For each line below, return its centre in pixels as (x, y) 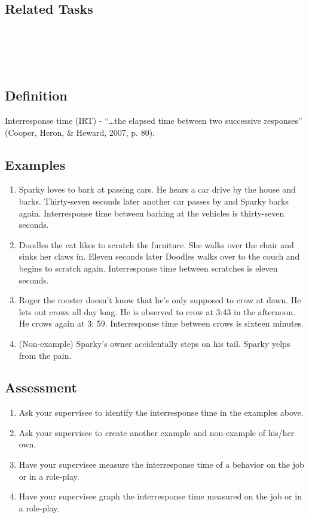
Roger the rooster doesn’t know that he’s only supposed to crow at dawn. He (160, 300)
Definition (36, 95)
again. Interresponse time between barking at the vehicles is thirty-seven (152, 213)
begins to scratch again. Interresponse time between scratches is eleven (148, 268)
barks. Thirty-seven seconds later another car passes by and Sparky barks (154, 201)
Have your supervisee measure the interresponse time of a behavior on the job (161, 464)
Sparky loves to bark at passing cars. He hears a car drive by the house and (157, 189)
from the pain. (45, 355)
